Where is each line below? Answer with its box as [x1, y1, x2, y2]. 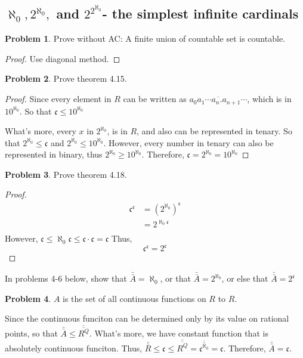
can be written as [123, 92, 187, 105]
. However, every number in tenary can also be [103, 136, 274, 149]
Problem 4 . [5, 292, 51, 304]
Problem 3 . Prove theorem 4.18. [5, 168, 127, 180]
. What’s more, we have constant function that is [89, 327, 268, 340]
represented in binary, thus [5, 148, 103, 161]
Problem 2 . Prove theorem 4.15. [5, 72, 127, 85]
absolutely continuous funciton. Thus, [5, 341, 143, 354]
